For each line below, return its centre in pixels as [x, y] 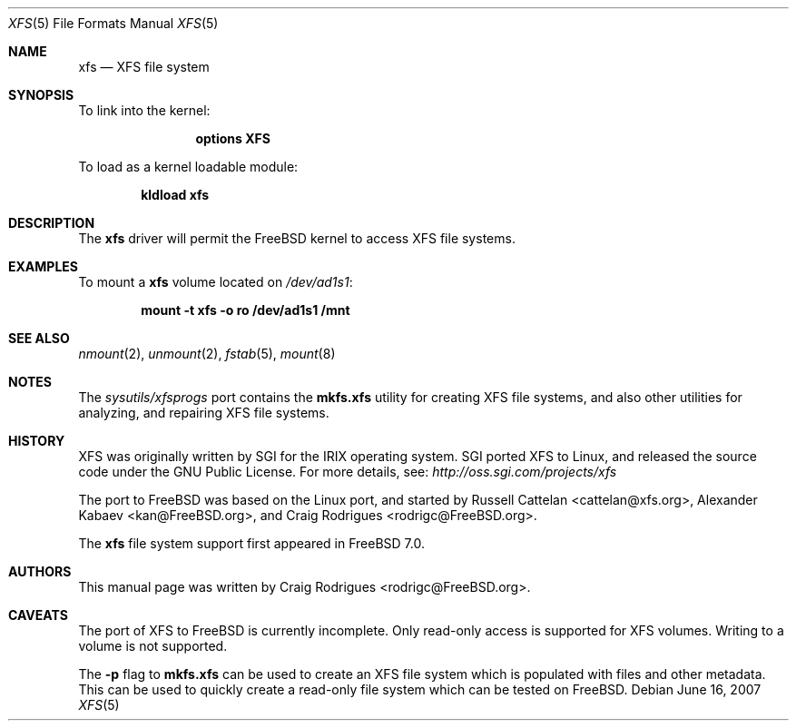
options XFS [233, 138]
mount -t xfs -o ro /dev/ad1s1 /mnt [246, 310]
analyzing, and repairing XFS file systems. [204, 413]
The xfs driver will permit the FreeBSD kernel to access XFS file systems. [297, 238]
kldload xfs [175, 195]
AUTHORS [40, 571]
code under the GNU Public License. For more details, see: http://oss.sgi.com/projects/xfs [348, 472]
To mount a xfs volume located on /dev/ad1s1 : [216, 282]
